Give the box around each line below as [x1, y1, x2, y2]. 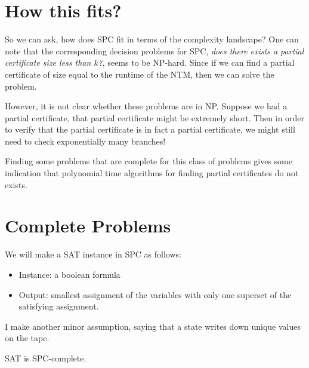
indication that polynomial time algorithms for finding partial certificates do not [5, 167, 299, 179]
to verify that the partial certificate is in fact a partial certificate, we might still [5, 123, 295, 136]
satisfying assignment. [18, 300, 99, 312]
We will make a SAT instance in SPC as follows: [5, 248, 181, 260]
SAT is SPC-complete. [5, 351, 86, 364]
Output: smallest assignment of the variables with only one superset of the [18, 288, 292, 300]
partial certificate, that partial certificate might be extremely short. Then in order [5, 111, 305, 124]
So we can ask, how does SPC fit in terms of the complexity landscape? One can [5, 33, 299, 45]
